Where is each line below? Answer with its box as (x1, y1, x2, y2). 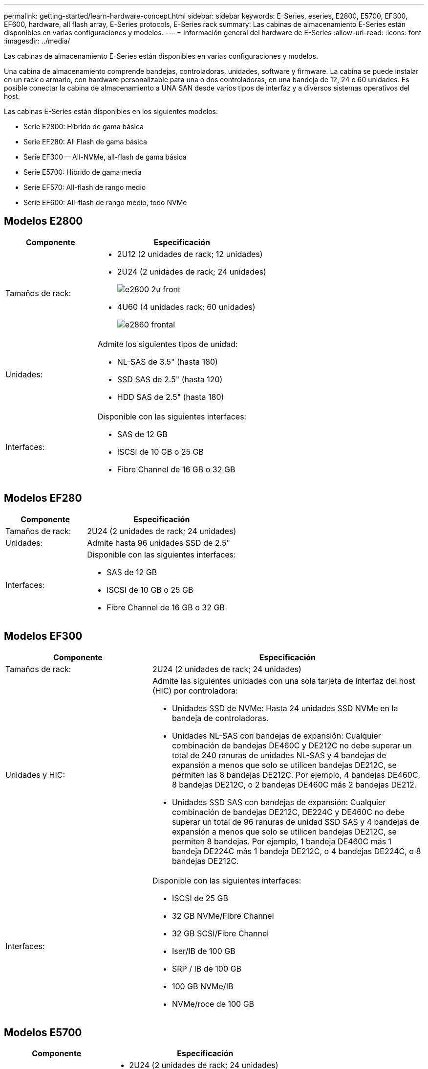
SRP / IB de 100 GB (171, 963, 241, 974)
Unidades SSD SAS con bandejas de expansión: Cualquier (171, 797, 386, 807)
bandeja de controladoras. (171, 713, 269, 723)
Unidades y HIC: (5, 769, 65, 780)
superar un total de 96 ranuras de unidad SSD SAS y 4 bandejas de (171, 816, 419, 827)
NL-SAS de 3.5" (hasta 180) (117, 356, 218, 367)
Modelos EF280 (4, 492, 82, 505)
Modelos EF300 (4, 630, 83, 643)
